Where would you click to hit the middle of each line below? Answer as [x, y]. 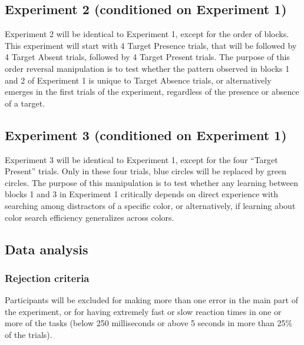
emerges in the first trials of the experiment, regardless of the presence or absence [152, 92]
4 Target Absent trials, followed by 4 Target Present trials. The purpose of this [147, 57]
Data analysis [47, 249]
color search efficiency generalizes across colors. [90, 217]
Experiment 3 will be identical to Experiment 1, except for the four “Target [141, 159]
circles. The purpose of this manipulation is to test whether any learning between [151, 182]
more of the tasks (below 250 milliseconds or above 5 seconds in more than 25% [149, 323]
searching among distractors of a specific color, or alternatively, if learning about [150, 205]
